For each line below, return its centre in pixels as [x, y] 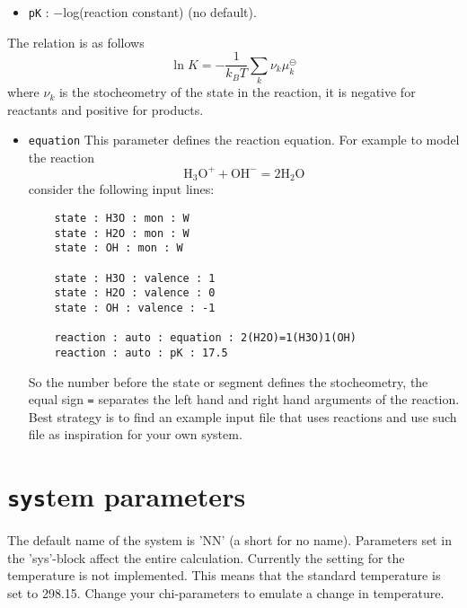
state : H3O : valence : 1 [135, 278]
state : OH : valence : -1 [135, 308]
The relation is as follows [76, 42]
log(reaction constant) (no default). [160, 12]
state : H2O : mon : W [122, 233]
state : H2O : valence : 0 [135, 293]
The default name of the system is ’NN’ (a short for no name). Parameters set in [230, 540]
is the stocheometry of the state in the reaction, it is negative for [237, 92]
